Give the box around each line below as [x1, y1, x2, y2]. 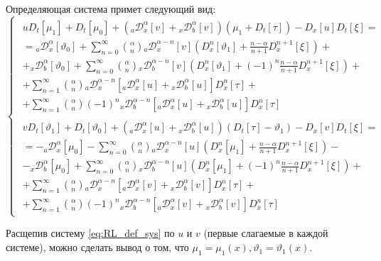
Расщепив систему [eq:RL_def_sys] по [6, 226, 175, 240]
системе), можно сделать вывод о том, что [6, 240, 189, 255]
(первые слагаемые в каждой [203, 226, 328, 240]
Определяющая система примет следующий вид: [6, 1, 216, 16]
